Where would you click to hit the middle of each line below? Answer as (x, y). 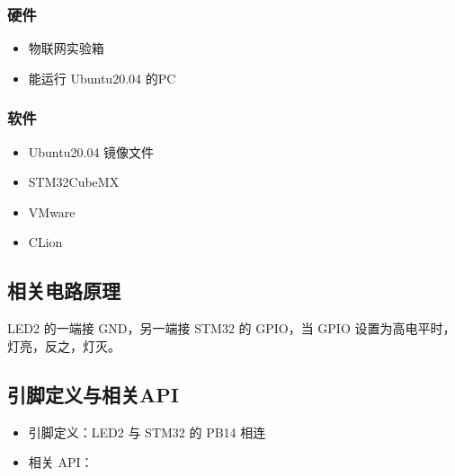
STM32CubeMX (74, 182)
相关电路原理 (64, 291)
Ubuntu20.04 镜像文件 (91, 151)
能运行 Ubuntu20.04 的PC (102, 78)
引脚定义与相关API (93, 394)
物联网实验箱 (66, 48)
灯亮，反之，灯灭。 (64, 345)
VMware (52, 212)
